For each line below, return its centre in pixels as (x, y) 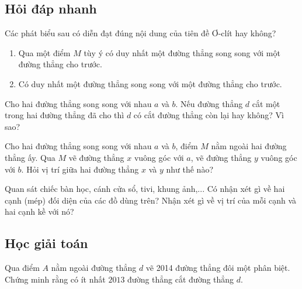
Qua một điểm (44, 52)
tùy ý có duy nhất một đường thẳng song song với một (182, 52)
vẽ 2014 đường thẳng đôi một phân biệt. (218, 268)
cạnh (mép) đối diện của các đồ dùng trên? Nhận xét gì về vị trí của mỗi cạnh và (150, 200)
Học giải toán (46, 243)
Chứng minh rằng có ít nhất (55, 279)
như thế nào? (190, 169)
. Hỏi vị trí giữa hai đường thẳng (80, 169)
